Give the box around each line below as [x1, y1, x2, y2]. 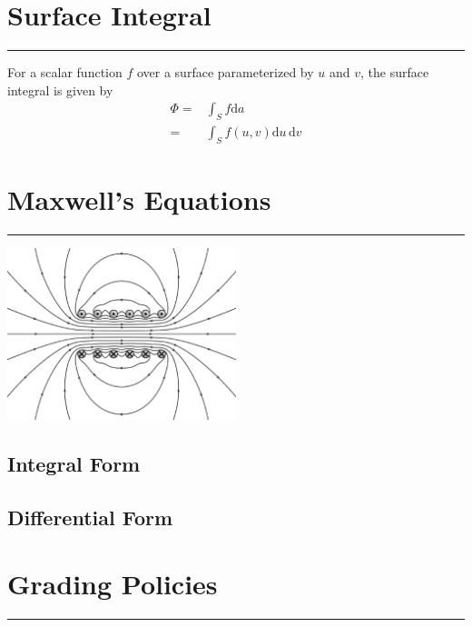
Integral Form [7, 450, 141, 478]
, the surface [360, 63, 429, 82]
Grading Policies [7, 565, 218, 602]
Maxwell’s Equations [7, 181, 271, 218]
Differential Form [7, 503, 173, 531]
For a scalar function [7, 63, 123, 82]
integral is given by [7, 80, 113, 99]
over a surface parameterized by [136, 63, 314, 82]
